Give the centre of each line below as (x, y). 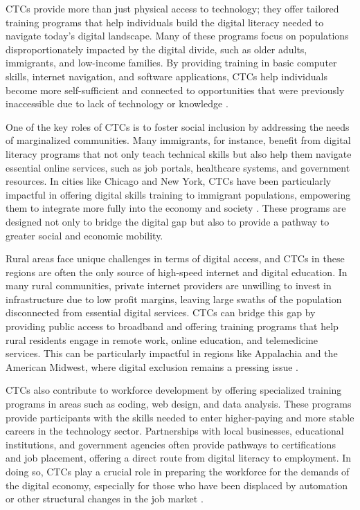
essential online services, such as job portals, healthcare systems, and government (178, 167)
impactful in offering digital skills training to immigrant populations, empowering (178, 194)
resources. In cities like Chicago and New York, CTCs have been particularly (169, 181)
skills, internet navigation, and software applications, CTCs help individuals (166, 76)
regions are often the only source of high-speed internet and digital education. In (177, 272)
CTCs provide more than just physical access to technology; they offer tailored (172, 8)
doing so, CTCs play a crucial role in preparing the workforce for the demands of (178, 471)
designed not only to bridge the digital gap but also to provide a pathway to (168, 221)
